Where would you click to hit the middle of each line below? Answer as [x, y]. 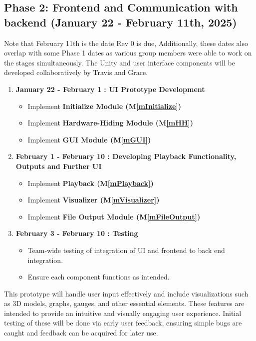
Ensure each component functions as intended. [99, 277]
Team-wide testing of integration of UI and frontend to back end [126, 250]
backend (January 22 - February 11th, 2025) [121, 22]
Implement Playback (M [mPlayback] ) [91, 183]
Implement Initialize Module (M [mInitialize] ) [105, 106]
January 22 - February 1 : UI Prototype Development [110, 89]
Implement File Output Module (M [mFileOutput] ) [114, 216]
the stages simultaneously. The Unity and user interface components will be [120, 62]
